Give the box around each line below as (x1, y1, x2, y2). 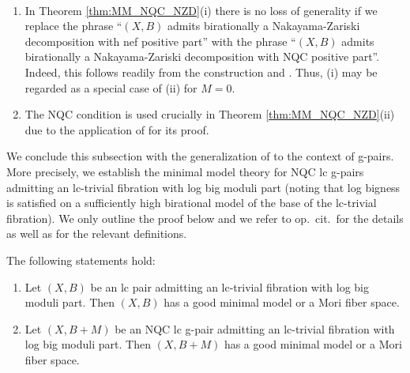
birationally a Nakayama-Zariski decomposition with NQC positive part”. (24, 48, 380, 65)
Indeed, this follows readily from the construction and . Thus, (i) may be (24, 63, 378, 80)
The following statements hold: (6, 251, 156, 268)
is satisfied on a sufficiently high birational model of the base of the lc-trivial (6, 194, 377, 211)
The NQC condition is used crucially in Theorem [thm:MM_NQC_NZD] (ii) (24, 106, 395, 122)
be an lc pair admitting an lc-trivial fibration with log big (90, 278, 369, 295)
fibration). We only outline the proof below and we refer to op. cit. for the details (6, 209, 404, 226)
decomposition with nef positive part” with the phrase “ (24, 32, 296, 49)
